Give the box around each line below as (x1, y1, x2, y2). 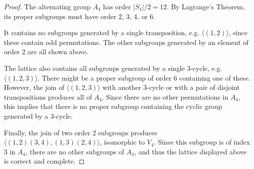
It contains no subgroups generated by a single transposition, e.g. (4, 27, 200, 38)
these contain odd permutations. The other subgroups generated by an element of (4, 37, 249, 47)
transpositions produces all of (4, 91, 92, 102)
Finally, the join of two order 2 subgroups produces (4, 127, 158, 137)
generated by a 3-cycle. (4, 110, 73, 121)
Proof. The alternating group (4, 1, 91, 11)
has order (103, 1, 131, 11)
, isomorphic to (99, 137, 145, 147)
